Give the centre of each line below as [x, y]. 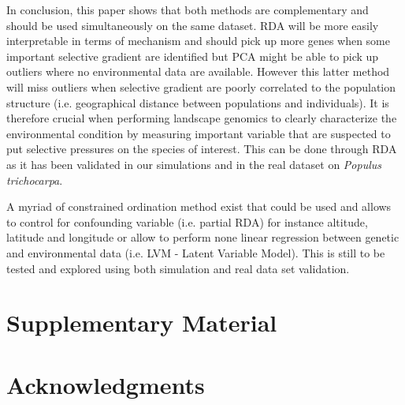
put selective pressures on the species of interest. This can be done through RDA [202, 149]
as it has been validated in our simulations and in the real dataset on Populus [194, 164]
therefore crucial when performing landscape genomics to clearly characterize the [202, 118]
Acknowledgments [106, 384]
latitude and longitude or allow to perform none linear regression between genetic [203, 237]
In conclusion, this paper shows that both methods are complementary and [188, 9]
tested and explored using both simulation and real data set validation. [178, 268]
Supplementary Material [142, 322]
